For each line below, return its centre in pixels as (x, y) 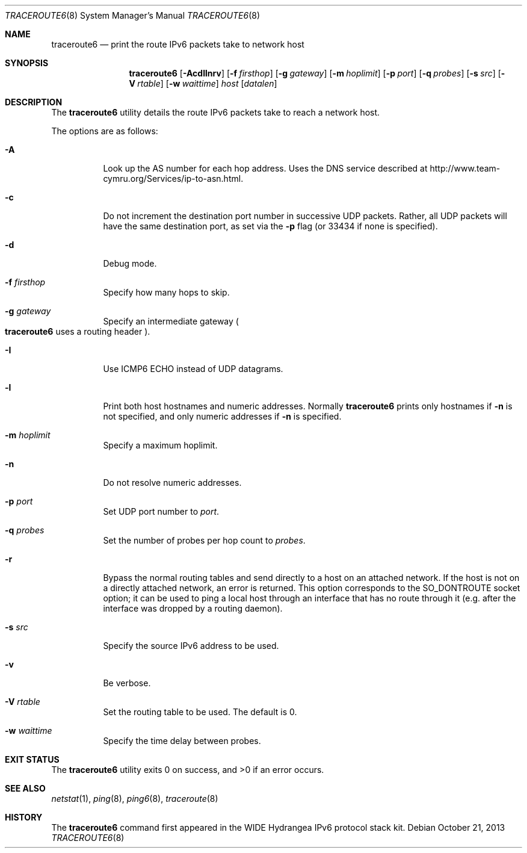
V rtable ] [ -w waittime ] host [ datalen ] (203, 83)
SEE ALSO (25, 788)
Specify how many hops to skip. (166, 292)
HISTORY (24, 817)
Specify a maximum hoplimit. (160, 445)
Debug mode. (130, 263)
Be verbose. (127, 683)
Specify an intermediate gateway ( (171, 321)
